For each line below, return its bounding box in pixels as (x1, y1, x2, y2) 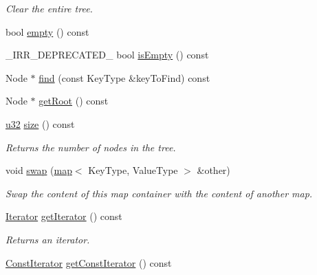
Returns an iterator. (6, 232, 90, 246)
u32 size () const (6, 116, 75, 131)
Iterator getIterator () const (6, 209, 122, 223)
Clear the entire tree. (6, 1, 93, 15)
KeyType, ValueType (88, 163, 178, 177)
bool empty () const (6, 24, 89, 38)
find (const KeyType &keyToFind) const (39, 70, 210, 85)
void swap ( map (6, 163, 72, 177)
